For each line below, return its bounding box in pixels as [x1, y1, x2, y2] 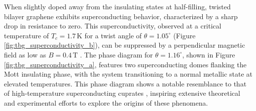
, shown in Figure [182, 49, 235, 59]
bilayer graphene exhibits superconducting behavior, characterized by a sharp [4, 11, 238, 21]
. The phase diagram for [80, 49, 153, 59]
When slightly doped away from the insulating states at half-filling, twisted [4, 1, 231, 11]
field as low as [4, 49, 46, 59]
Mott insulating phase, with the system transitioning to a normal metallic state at [4, 69, 253, 79]
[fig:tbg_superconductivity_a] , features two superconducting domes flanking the [4, 59, 247, 69]
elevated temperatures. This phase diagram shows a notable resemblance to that [4, 78, 247, 88]
